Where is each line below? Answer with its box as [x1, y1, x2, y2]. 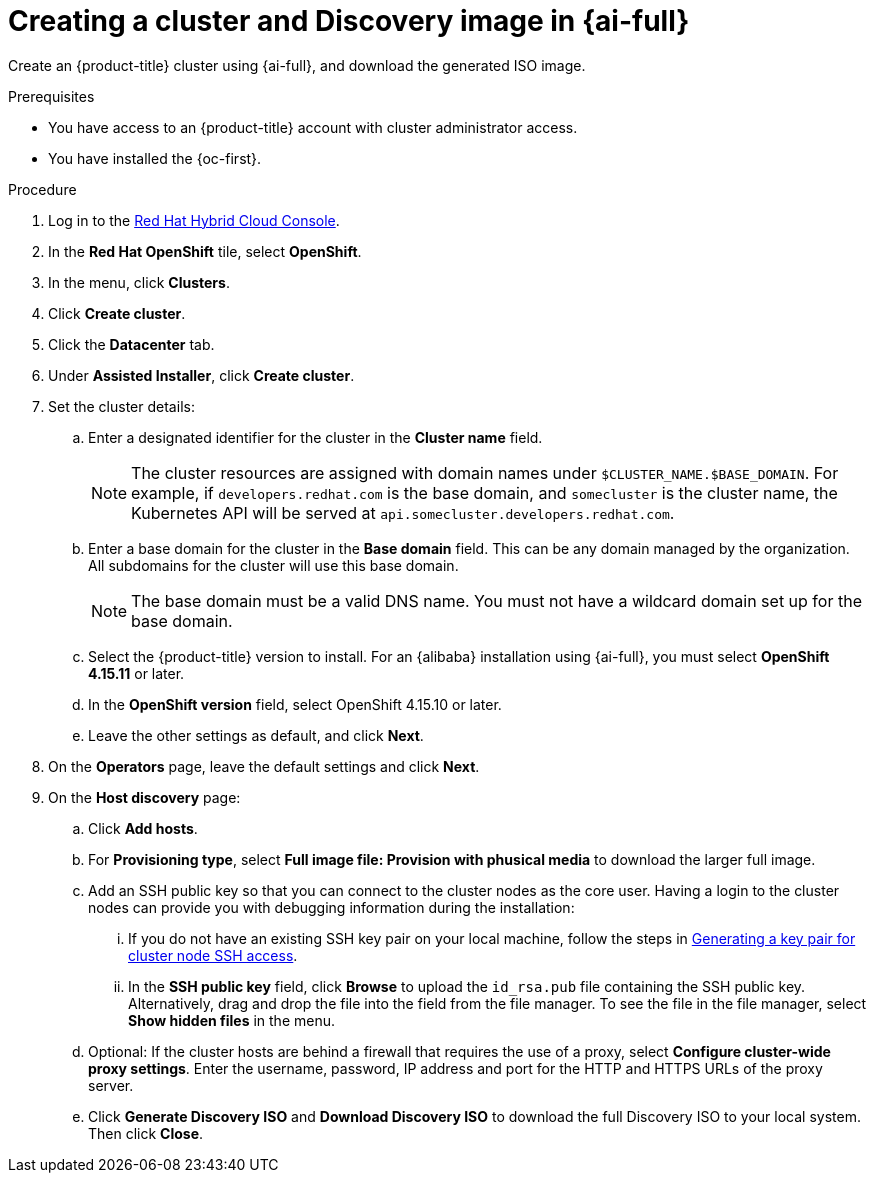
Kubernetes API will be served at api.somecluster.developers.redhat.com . [131, 502, 675, 523]
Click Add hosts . [88, 819, 198, 837]
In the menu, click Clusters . [48, 273, 230, 291]
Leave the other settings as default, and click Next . [88, 726, 424, 744]
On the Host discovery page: [48, 788, 241, 806]
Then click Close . [88, 1124, 204, 1142]
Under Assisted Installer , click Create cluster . [48, 366, 355, 384]
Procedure [8, 180, 77, 198]
